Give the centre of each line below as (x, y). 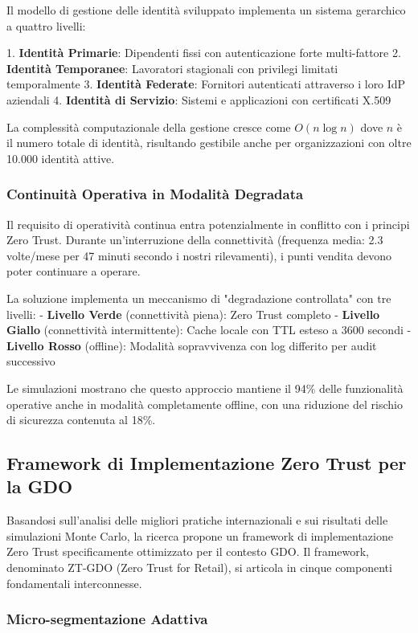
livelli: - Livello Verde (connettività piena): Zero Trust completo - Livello (193, 314)
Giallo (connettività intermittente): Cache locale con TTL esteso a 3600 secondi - (209, 330)
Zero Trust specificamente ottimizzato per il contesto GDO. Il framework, (188, 551)
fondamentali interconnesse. (74, 583)
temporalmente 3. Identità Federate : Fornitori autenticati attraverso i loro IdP (206, 84)
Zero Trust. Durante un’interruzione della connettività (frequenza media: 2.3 (195, 240)
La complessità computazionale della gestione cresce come (149, 127)
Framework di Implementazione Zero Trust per (207, 463)
